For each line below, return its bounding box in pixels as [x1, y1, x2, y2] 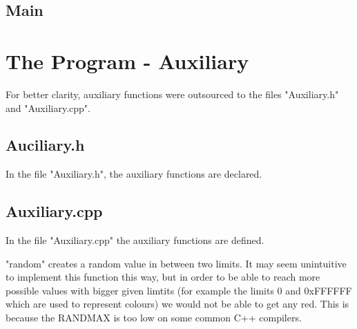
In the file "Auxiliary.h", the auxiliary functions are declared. [6, 167, 262, 181]
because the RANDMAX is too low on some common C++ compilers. [6, 310, 302, 325]
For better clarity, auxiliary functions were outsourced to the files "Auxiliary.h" [6, 86, 339, 101]
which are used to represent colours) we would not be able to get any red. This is [6, 297, 349, 311]
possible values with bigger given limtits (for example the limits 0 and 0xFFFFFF [6, 283, 352, 297]
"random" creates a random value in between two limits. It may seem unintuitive [6, 256, 347, 270]
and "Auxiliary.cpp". [6, 100, 90, 115]
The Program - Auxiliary [6, 46, 249, 75]
